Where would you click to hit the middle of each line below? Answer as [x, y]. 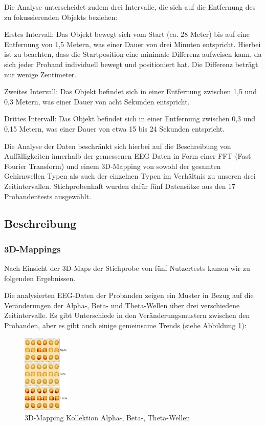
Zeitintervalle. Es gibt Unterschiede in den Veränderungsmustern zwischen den [127, 315]
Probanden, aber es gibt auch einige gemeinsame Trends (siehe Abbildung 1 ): [125, 325]
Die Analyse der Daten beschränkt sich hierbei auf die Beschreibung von [118, 146]
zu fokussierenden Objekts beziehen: [61, 17]
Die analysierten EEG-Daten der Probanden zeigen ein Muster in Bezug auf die [129, 295]
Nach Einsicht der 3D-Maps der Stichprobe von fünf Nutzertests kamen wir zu [127, 268]
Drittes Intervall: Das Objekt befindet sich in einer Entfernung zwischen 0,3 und [130, 119]
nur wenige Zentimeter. [40, 74]
